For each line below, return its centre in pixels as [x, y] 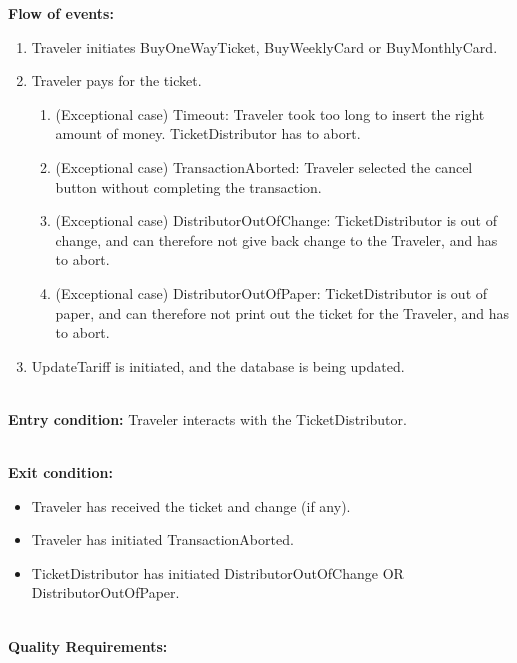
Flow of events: [61, 13]
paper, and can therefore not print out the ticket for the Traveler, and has [282, 312]
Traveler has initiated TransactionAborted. [162, 539]
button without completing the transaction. [188, 186]
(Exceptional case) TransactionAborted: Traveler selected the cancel [264, 166]
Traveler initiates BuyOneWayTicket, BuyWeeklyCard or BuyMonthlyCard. [264, 46]
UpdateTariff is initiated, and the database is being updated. [218, 365]
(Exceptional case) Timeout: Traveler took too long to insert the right [270, 113]
